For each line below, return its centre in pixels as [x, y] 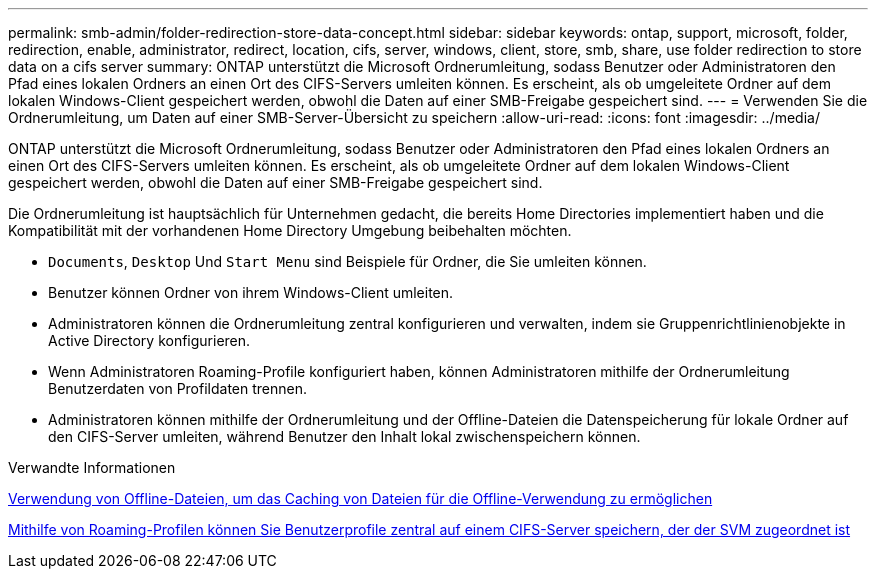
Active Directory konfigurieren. [149, 340]
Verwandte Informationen [92, 467]
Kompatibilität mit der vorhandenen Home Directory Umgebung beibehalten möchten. [290, 230]
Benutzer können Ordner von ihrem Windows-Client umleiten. [251, 292]
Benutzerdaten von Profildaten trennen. [177, 388]
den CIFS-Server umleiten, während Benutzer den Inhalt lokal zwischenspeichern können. [344, 436]
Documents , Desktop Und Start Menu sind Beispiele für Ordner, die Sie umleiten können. [347, 261]
